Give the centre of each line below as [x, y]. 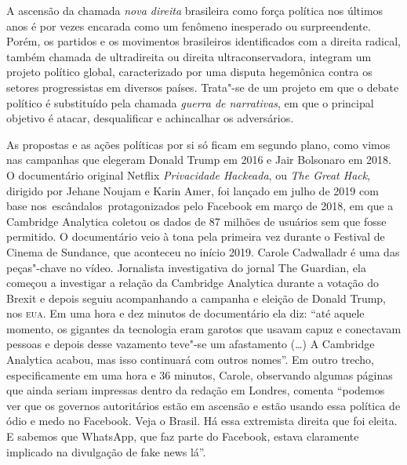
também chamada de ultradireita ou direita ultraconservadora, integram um [189, 56]
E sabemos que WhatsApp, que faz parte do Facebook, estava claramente [183, 436]
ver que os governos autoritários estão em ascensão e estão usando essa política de [203, 405]
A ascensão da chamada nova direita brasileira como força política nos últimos [195, 10]
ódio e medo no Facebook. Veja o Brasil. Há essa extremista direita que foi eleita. [202, 421]
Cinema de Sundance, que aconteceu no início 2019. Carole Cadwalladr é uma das [203, 251]
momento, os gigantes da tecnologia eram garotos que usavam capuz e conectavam [204, 328]
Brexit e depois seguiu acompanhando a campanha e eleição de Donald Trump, [196, 298]
